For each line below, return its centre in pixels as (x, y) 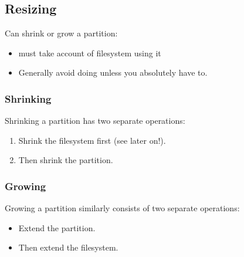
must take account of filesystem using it (90, 53)
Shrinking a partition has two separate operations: (95, 121)
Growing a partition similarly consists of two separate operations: (122, 208)
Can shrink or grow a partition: (61, 33)
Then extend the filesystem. (68, 247)
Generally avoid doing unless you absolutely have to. (113, 72)
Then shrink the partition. (66, 160)
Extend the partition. (57, 227)
